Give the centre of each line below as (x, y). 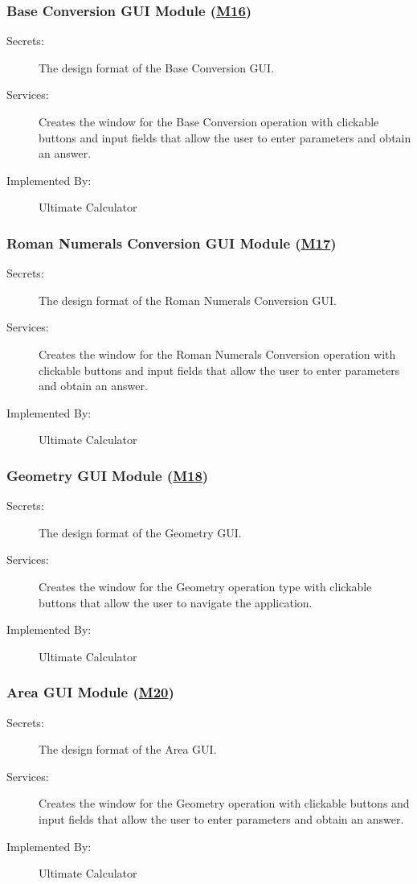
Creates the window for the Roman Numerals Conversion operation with (217, 354)
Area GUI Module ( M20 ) (90, 692)
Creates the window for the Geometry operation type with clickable (205, 586)
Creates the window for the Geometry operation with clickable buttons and (224, 803)
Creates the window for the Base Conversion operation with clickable (209, 121)
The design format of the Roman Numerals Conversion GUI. (188, 300)
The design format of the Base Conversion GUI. (157, 67)
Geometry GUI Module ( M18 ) (108, 475)
